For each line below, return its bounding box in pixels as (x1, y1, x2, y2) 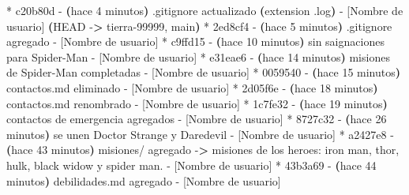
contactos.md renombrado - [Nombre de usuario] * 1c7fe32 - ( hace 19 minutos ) (6, 95, 388, 111)
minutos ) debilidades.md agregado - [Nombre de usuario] (6, 172, 281, 189)
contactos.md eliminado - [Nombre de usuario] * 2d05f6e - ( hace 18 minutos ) (6, 79, 378, 96)
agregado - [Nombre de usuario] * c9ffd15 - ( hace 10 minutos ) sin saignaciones (6, 33, 385, 50)
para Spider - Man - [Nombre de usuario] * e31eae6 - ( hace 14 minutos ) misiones (6, 48, 390, 65)
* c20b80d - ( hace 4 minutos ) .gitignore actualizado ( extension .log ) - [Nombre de (6, 2, 403, 18)
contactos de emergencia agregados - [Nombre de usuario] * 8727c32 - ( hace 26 (6, 111, 387, 127)
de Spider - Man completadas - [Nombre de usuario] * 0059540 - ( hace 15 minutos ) (6, 64, 401, 81)
